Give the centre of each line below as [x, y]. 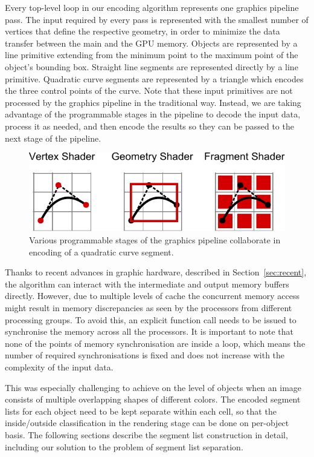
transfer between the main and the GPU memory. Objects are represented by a [151, 43]
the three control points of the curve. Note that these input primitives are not [149, 90]
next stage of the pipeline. [53, 138]
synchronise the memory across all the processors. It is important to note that [149, 331]
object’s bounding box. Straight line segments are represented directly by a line [152, 66]
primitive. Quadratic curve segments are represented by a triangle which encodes [154, 78]
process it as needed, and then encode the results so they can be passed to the [149, 126]
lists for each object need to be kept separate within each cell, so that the [141, 411]
